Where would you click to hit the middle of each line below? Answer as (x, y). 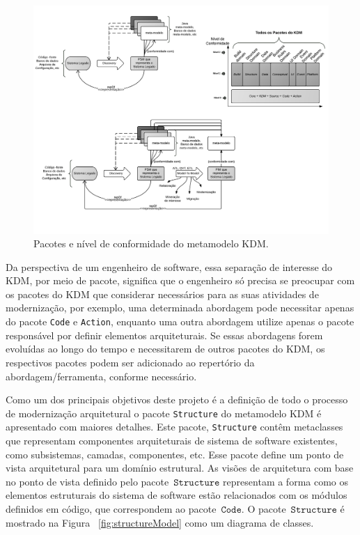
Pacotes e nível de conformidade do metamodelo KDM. (151, 243)
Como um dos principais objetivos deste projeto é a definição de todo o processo (177, 400)
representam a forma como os (286, 481)
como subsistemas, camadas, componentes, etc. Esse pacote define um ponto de (175, 454)
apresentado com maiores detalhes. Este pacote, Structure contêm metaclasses (174, 427)
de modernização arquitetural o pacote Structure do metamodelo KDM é (164, 413)
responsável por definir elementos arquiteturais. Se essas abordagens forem (164, 335)
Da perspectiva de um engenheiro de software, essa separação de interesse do (169, 266)
